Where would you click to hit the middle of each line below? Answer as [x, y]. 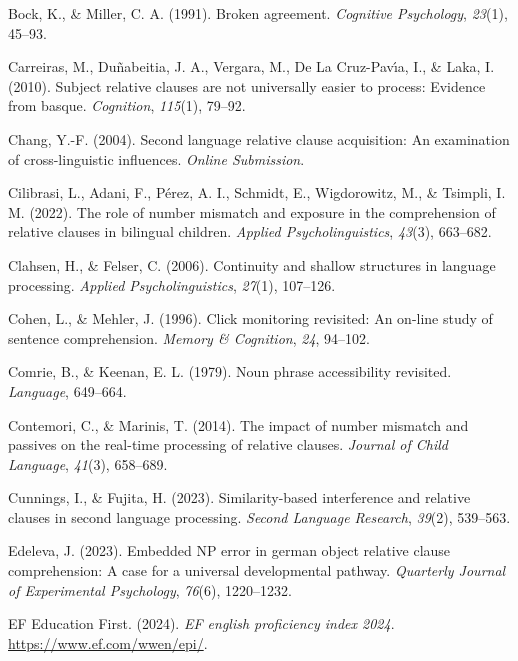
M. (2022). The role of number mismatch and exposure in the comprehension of [252, 211]
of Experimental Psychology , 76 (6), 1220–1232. [150, 589]
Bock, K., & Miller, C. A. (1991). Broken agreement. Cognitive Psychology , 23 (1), [258, 13]
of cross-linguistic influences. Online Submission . [156, 158]
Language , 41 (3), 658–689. [88, 463]
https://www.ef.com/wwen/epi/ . [108, 642]
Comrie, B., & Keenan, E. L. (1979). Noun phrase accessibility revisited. [230, 371]
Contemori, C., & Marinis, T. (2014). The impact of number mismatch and [238, 424]
